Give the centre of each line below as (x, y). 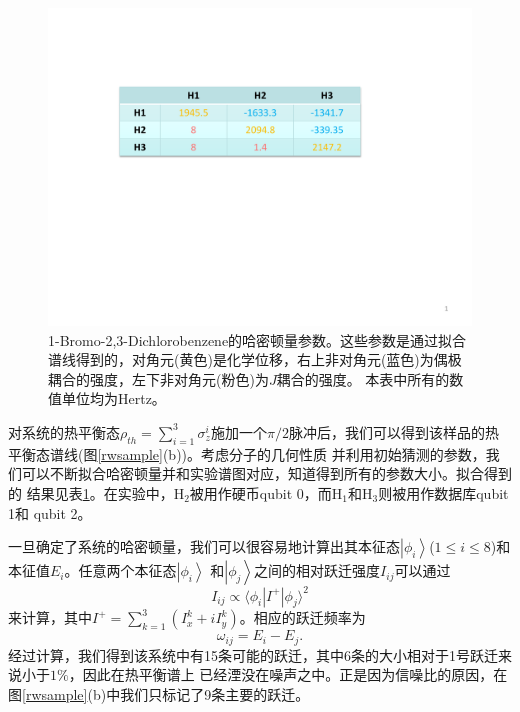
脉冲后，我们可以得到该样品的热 (393, 431)
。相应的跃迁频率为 (302, 617)
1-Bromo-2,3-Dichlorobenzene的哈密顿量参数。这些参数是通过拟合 (257, 339)
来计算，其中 (50, 617)
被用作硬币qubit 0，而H (266, 492)
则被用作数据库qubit (443, 492)
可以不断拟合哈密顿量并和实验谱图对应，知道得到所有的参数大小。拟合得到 (266, 473)
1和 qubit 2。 (50, 512)
